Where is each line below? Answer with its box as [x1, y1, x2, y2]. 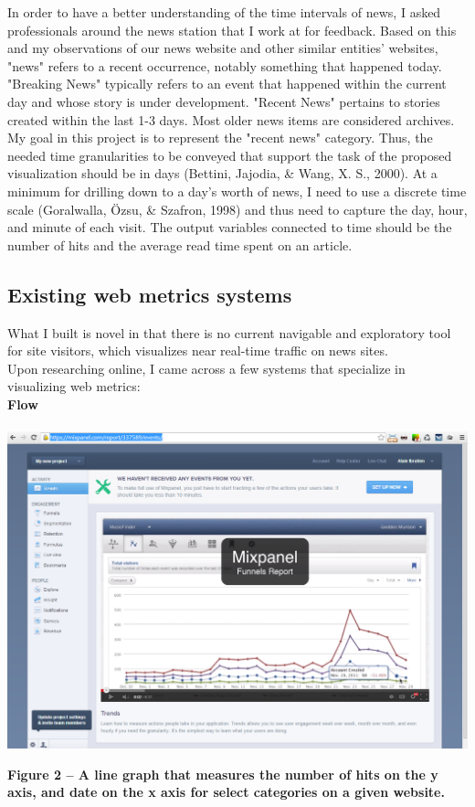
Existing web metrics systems [7, 280, 292, 308]
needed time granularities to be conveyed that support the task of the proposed [7, 145, 452, 165]
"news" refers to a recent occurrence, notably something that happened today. [7, 56, 442, 75]
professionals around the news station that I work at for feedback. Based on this [7, 20, 457, 39]
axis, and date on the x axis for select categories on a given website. [7, 782, 445, 802]
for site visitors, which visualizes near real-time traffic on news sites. [7, 341, 388, 360]
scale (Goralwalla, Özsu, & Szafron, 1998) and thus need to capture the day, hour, [7, 199, 468, 218]
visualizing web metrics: [7, 377, 141, 396]
